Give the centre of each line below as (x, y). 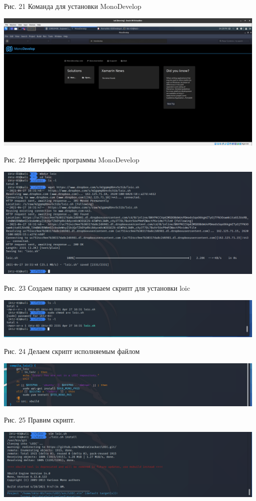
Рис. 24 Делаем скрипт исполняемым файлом (72, 351)
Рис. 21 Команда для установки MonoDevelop (73, 6)
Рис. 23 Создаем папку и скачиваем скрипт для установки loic (97, 288)
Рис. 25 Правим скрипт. (40, 420)
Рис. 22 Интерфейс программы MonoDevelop (72, 160)
